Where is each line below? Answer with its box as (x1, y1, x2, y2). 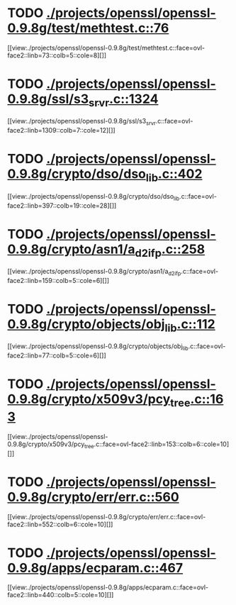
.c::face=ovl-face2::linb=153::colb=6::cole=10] (94, 440, 229, 448)
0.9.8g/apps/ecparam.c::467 (7, 560, 183, 576)
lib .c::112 (164, 316, 215, 335)
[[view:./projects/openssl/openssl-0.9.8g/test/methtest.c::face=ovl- (7, 43, 206, 52)
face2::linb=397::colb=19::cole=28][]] (7, 201, 117, 210)
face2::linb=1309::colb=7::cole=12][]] (7, 126, 116, 135)
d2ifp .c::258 (135, 241, 206, 260)
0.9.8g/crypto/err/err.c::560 (7, 489, 179, 505)
